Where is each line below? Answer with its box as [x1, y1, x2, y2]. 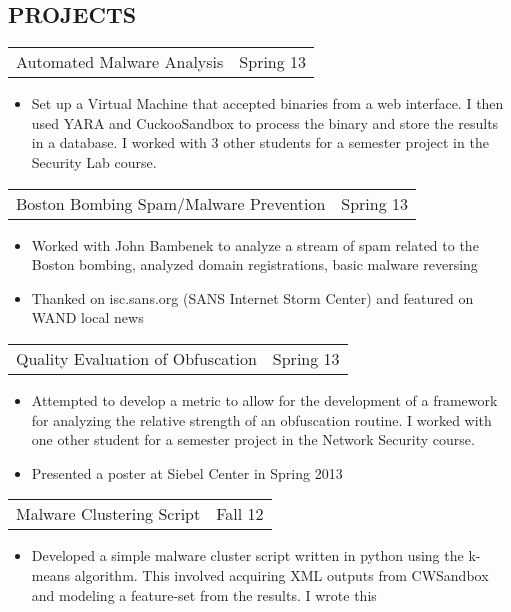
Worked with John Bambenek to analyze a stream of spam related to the [31, 234, 479, 255]
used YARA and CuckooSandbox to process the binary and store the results [31, 112, 499, 133]
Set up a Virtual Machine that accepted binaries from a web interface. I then [31, 93, 504, 114]
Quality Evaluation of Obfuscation [16, 346, 257, 370]
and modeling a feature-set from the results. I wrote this [31, 584, 377, 605]
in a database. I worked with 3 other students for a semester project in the [31, 132, 489, 153]
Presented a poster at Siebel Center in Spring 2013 [31, 462, 343, 483]
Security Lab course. [31, 151, 157, 172]
